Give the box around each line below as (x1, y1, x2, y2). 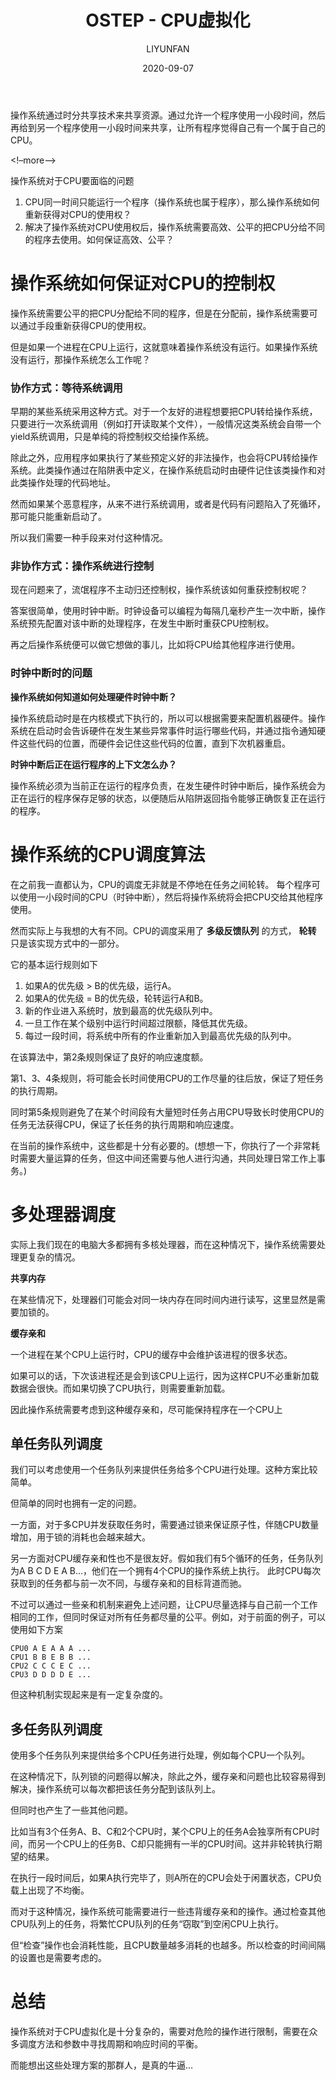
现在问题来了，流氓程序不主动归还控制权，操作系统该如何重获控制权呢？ (10, 584, 308, 596)
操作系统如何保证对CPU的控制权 (10, 272, 276, 295)
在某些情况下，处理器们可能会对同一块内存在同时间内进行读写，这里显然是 (10, 1293, 317, 1305)
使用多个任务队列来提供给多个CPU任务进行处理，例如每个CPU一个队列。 (10, 1749, 311, 1761)
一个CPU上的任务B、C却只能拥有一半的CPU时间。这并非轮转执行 (44, 1838, 314, 1850)
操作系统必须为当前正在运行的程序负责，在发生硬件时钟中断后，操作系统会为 (10, 779, 326, 791)
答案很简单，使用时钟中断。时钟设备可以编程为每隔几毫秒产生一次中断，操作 (10, 605, 326, 617)
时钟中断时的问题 (10, 666, 93, 680)
